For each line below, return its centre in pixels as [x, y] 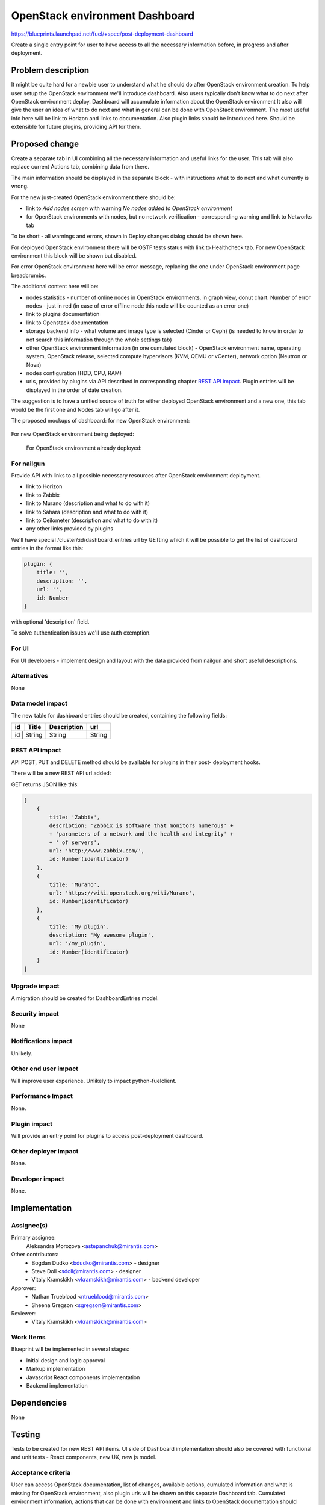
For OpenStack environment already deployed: [84, 448]
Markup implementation [56, 1369]
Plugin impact [32, 1124]
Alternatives [29, 676]
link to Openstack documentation [67, 323]
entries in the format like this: [47, 548]
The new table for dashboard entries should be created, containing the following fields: [119, 715]
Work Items [28, 1338]
